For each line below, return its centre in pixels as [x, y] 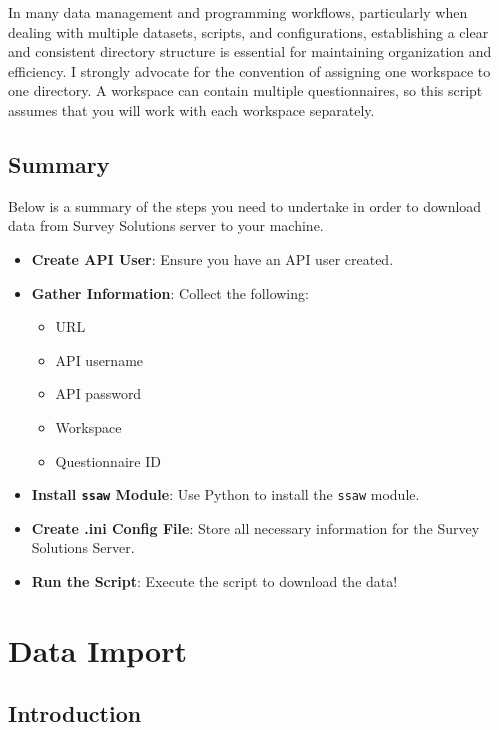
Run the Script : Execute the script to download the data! [214, 580]
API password [98, 393]
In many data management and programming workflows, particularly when [238, 12]
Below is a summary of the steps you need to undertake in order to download [245, 205]
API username [99, 359]
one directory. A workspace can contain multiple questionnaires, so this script [245, 90]
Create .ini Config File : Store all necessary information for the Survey [255, 527]
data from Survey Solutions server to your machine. [166, 225]
